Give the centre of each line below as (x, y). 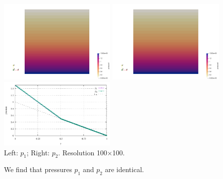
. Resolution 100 (82, 152)
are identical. (124, 169)
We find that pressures (38, 169)
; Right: (38, 152)
